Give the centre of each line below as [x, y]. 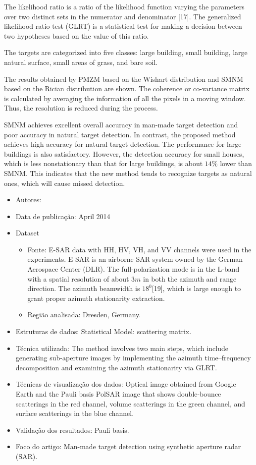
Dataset [27, 233]
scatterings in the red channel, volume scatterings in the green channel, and [130, 403]
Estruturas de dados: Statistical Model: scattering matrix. [103, 331]
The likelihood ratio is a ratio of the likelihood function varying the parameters [124, 6]
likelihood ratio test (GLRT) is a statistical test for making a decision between [123, 26]
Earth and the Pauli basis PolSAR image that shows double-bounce [118, 394]
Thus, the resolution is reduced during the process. [81, 108]
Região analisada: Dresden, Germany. [84, 315]
